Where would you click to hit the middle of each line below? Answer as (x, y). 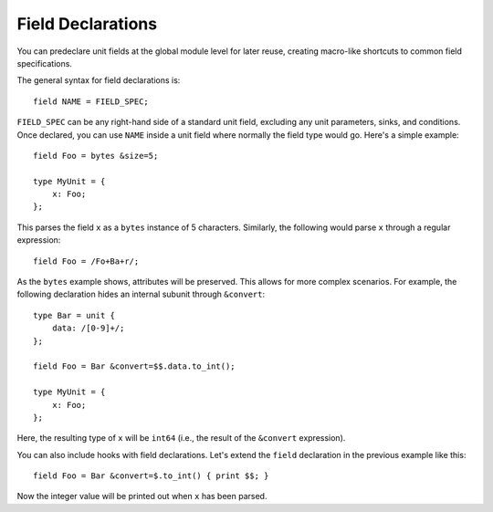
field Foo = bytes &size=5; (96, 156)
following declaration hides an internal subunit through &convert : (141, 294)
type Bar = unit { (74, 315)
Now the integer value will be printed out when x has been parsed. (142, 496)
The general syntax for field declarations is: (99, 80)
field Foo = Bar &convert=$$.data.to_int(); (135, 366)
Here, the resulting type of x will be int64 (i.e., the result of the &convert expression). (181, 438)
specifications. (45, 63)
